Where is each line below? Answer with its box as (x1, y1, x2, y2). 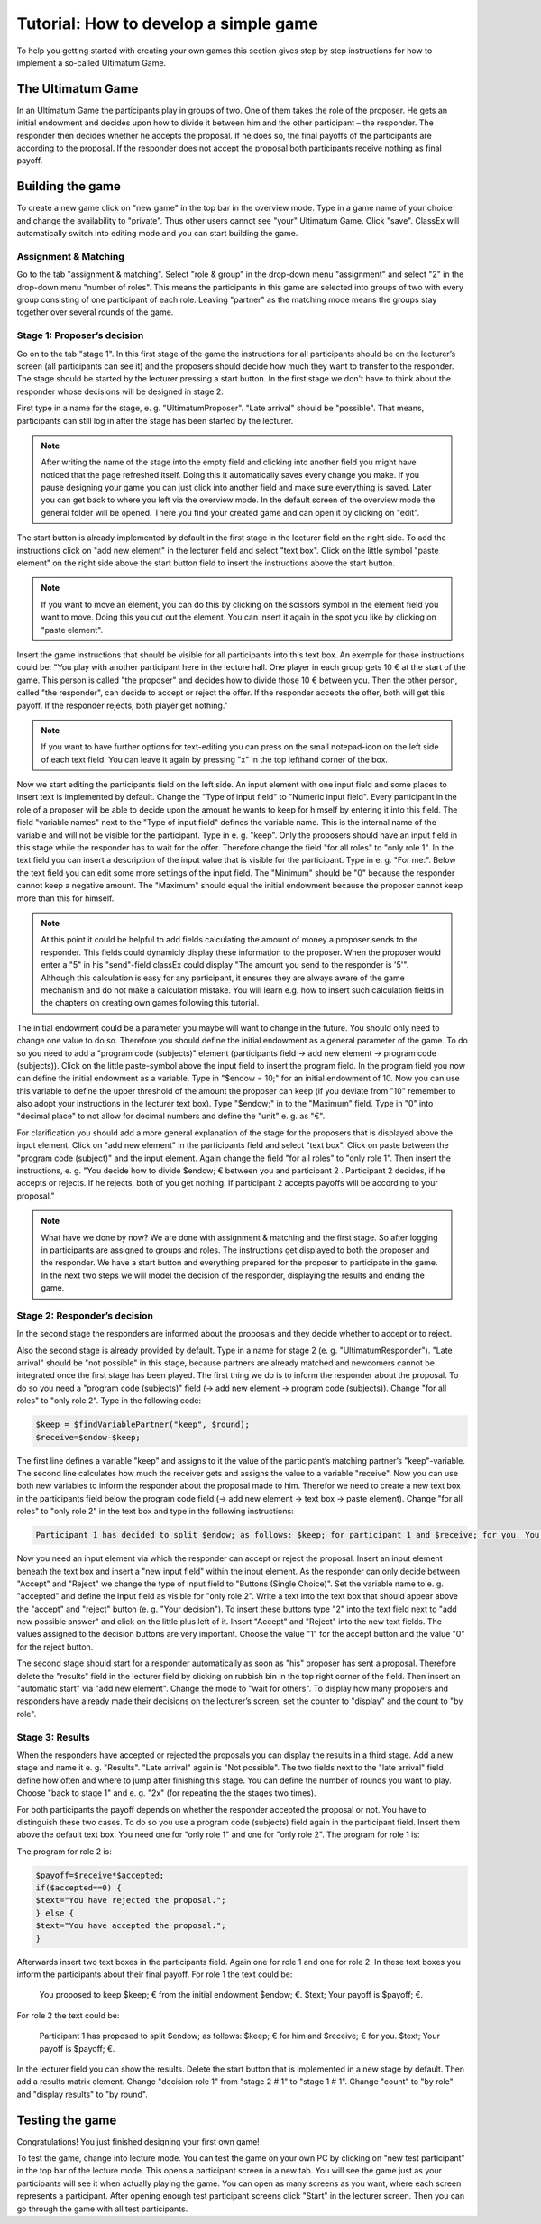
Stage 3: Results (16, 1731, 90, 1743)
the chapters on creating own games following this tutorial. (41, 997, 260, 1008)
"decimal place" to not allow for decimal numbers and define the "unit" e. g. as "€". (16, 1110, 326, 1122)
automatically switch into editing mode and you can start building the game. (16, 228, 298, 239)
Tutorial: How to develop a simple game (16, 14, 319, 33)
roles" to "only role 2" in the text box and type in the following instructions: (16, 1506, 294, 1517)
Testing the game (16, 2112, 117, 2128)
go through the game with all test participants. (16, 2203, 188, 2214)
